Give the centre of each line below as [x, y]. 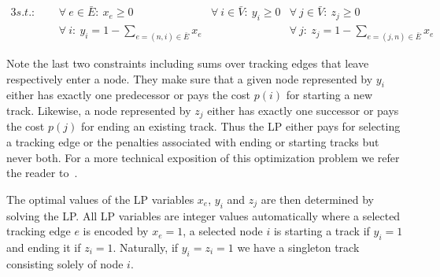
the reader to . [42, 173]
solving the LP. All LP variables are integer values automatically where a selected [203, 215]
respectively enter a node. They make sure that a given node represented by [190, 78]
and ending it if [44, 247]
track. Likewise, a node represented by [99, 110]
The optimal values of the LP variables [100, 199]
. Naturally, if [146, 247]
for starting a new [329, 95]
